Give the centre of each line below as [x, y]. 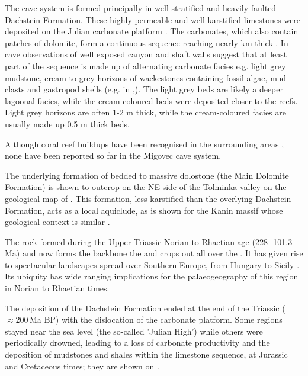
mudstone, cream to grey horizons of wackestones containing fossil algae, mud [145, 77]
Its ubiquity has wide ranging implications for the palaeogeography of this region [152, 276]
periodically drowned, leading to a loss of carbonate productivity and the [137, 343]
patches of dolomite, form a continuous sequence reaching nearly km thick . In [147, 42]
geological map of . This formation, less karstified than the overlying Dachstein [148, 198]
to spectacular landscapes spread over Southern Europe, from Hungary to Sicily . [152, 264]
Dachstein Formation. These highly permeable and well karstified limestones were [153, 19]
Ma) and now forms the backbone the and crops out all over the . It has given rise [154, 253]
